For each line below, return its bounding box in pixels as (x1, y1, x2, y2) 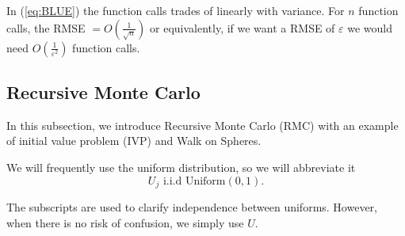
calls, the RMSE (6, 19, 86, 36)
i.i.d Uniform (162, 175, 226, 187)
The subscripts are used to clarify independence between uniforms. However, (6, 199, 378, 215)
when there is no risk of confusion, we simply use (6, 214, 244, 230)
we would (347, 19, 393, 36)
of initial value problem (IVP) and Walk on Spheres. (6, 132, 262, 149)
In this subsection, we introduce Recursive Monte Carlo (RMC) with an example (6, 116, 399, 133)
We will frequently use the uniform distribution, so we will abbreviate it (6, 158, 356, 175)
